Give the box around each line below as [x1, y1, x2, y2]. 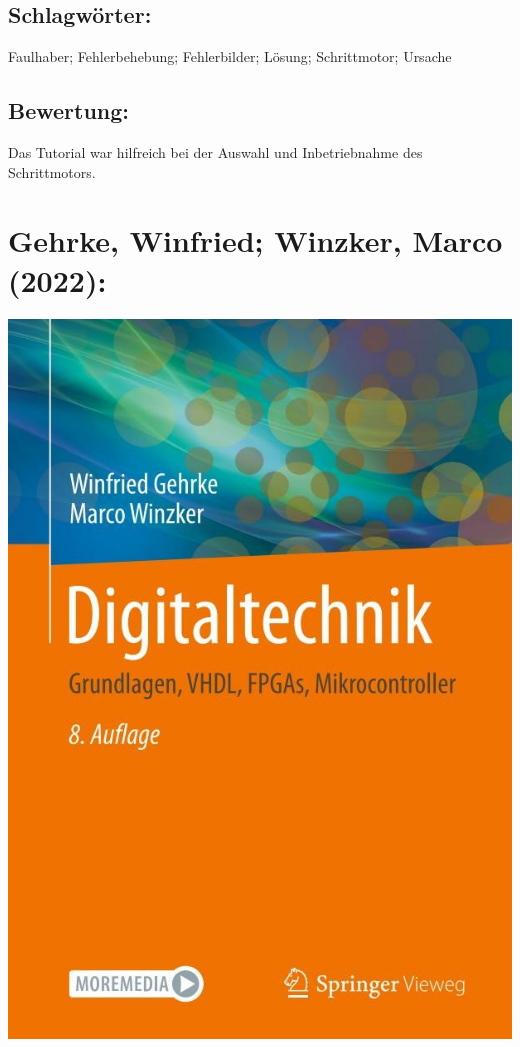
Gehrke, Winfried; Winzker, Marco [8, 220, 503, 261]
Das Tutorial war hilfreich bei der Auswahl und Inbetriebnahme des [8, 142, 423, 162]
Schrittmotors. [8, 161, 96, 182]
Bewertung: [8, 95, 130, 126]
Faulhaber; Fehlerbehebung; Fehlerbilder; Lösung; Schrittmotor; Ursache [8, 46, 452, 67]
